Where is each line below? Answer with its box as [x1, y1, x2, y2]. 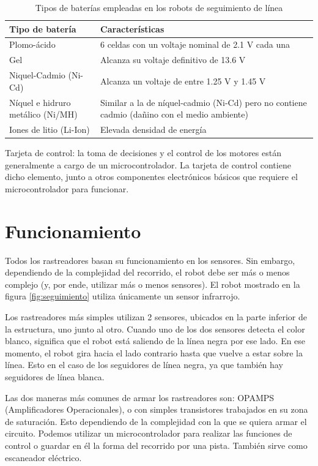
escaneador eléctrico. [5, 451, 82, 464]
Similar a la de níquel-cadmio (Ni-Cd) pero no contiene [100, 96, 307, 108]
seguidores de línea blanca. [5, 370, 105, 383]
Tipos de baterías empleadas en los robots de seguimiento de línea [35, 1, 283, 13]
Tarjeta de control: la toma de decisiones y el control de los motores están [5, 146, 281, 159]
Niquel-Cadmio [9, 69, 65, 81]
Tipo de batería [9, 22, 76, 35]
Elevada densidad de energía [100, 123, 207, 135]
